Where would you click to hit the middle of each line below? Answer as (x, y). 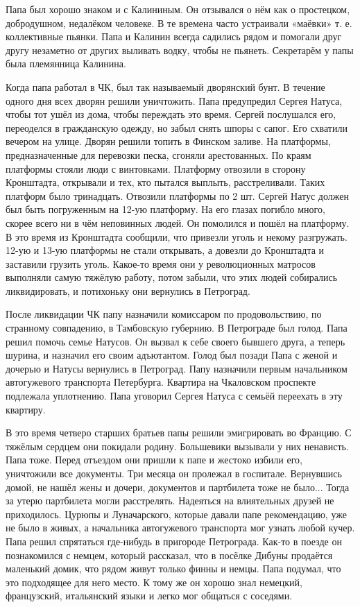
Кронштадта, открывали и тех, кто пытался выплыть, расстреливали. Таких (165, 182)
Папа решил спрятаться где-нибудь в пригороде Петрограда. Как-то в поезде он (174, 541)
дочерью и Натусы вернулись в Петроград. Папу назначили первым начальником (177, 368)
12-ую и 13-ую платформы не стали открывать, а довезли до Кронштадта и (165, 250)
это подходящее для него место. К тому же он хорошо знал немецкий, (154, 582)
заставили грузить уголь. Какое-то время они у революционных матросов (161, 263)
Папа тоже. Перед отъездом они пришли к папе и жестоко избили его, (154, 460)
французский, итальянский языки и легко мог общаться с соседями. (149, 596)
